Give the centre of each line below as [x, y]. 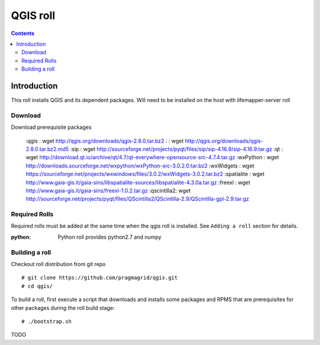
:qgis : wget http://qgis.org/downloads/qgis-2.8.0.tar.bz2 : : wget [105, 141]
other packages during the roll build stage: [63, 308]
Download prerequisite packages [51, 127]
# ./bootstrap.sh [47, 321]
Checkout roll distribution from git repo [58, 264]
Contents [23, 33]
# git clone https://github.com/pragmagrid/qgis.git [100, 278]
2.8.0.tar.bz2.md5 [47, 149]
